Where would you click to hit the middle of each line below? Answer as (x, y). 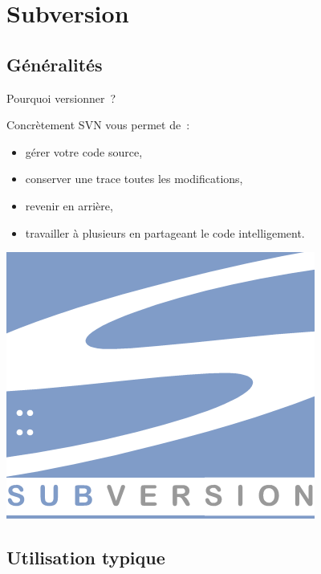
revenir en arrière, (69, 205)
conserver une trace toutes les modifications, (134, 179)
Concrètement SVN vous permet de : (98, 125)
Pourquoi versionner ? (61, 98)
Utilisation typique (86, 558)
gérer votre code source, (84, 151)
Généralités (55, 64)
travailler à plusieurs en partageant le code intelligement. (165, 232)
